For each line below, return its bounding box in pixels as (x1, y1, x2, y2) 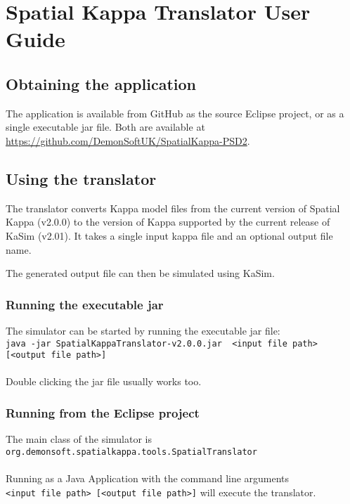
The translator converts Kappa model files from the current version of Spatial (6, 200, 340, 215)
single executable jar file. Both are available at (6, 119, 205, 134)
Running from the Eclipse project (6, 403, 200, 421)
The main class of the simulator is (6, 432, 152, 446)
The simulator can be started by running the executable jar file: (6, 323, 280, 337)
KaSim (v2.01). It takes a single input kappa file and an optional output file (6, 228, 333, 243)
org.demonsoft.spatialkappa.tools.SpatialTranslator (6, 446, 257, 457)
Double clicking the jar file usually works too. (6, 374, 202, 389)
